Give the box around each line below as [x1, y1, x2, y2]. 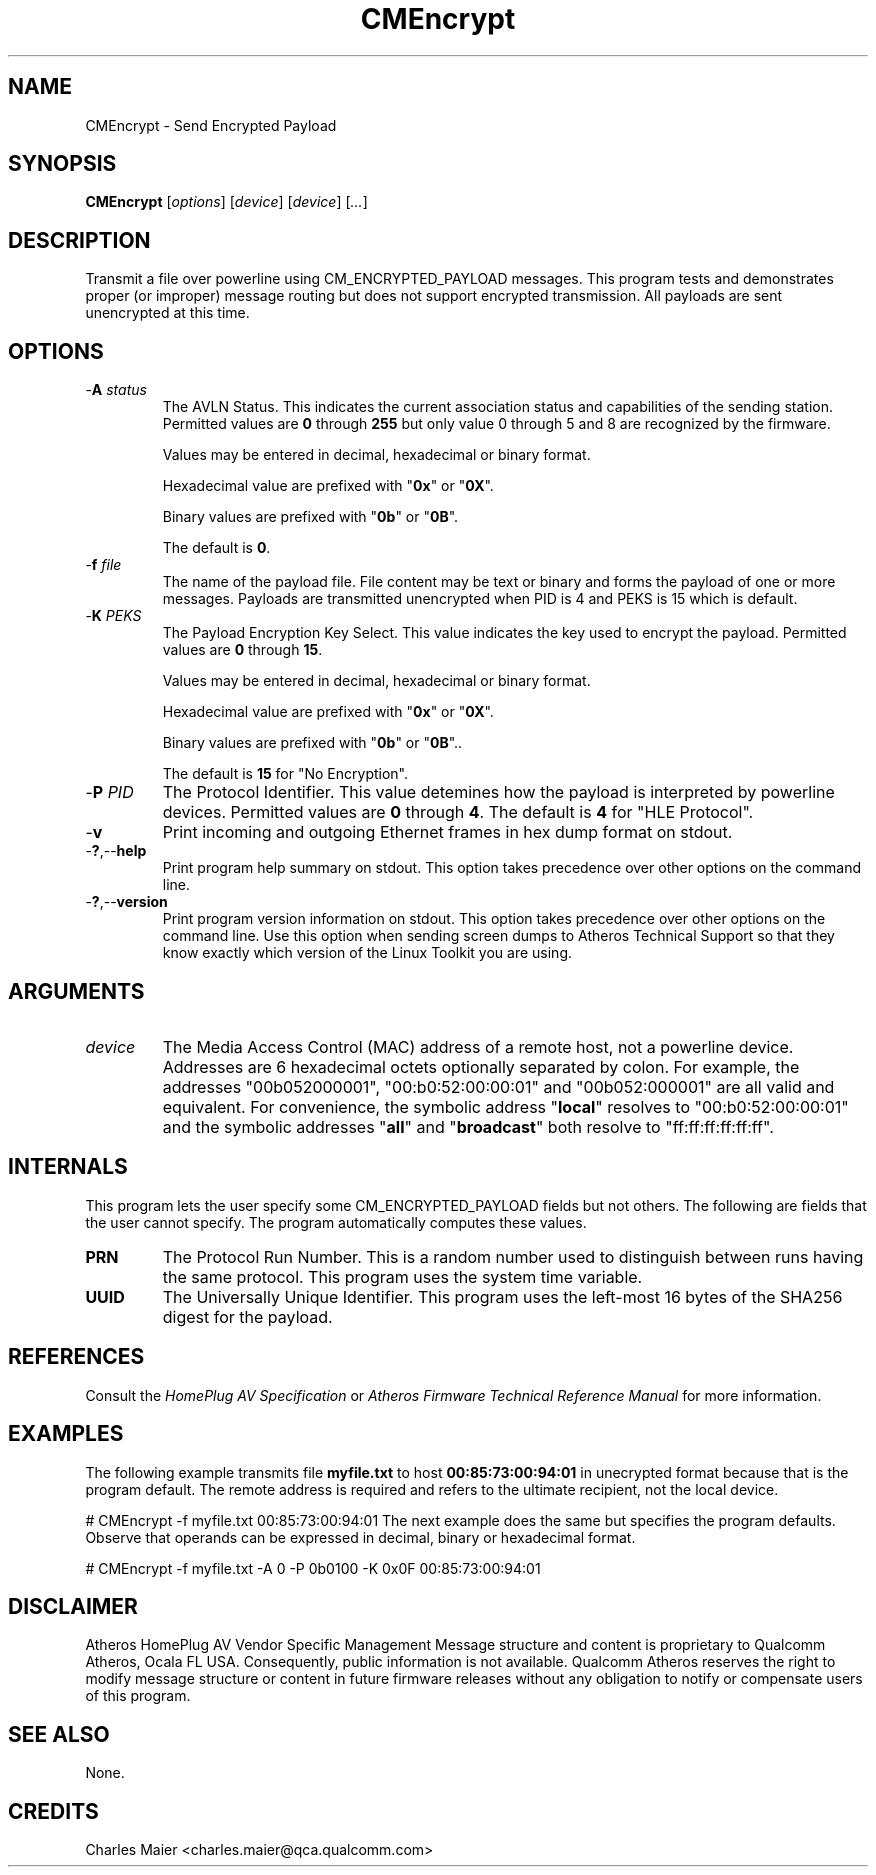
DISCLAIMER [8, 1593, 138, 1619]
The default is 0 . [162, 539, 271, 557]
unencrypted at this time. [85, 304, 250, 322]
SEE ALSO [8, 1721, 110, 1747]
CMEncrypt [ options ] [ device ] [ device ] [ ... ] [85, 193, 368, 211]
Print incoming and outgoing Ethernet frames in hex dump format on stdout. [162, 822, 733, 843]
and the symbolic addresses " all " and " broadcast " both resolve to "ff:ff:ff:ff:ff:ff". [162, 1116, 774, 1137]
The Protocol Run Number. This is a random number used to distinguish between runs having [162, 1246, 864, 1267]
